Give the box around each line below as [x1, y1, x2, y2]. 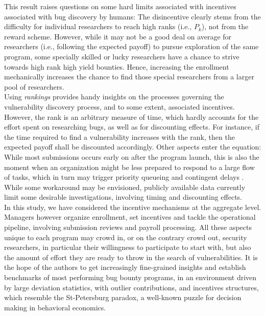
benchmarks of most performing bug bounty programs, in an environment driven [4, 272, 257, 283]
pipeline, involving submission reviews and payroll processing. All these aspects [4, 222, 252, 233]
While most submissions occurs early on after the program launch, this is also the [4, 151, 259, 162]
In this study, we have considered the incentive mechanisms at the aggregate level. [4, 201, 261, 212]
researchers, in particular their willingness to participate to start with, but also [4, 242, 251, 252]
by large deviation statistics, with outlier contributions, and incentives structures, [4, 282, 259, 292]
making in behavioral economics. [4, 302, 106, 312]
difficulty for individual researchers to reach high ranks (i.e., [4, 21, 192, 32]
